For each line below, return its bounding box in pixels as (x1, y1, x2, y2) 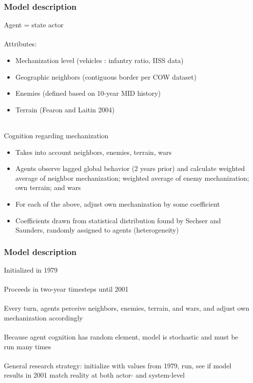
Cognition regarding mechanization (4, 130, 109, 140)
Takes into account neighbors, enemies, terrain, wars (15, 147, 172, 157)
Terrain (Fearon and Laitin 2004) (15, 104, 115, 114)
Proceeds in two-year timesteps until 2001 (4, 284, 129, 294)
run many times (4, 341, 51, 351)
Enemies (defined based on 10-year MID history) (15, 88, 161, 98)
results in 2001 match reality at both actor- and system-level (4, 370, 185, 380)
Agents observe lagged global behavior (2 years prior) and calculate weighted (15, 163, 245, 173)
